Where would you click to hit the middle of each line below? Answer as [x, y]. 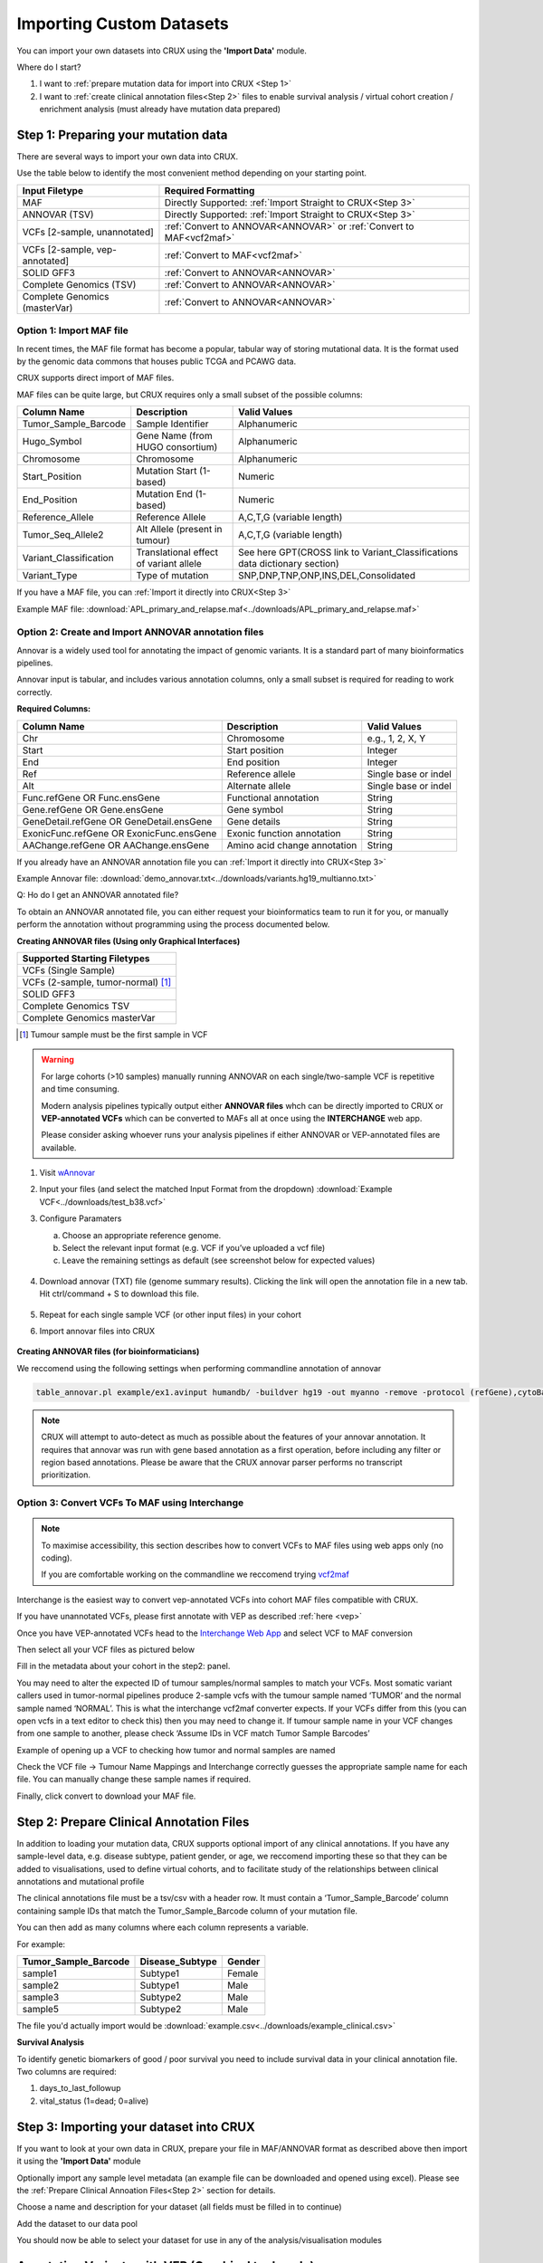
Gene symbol [255, 809]
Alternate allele [259, 786]
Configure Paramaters [81, 1218]
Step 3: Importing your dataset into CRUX [136, 2127]
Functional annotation [273, 797]
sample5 [40, 2009]
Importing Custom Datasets [123, 24]
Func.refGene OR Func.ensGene [91, 797]
